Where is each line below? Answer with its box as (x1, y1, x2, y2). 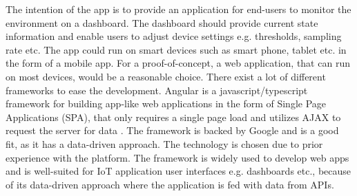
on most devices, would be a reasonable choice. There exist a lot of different (6, 69, 326, 83)
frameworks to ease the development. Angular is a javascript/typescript (6, 83, 308, 97)
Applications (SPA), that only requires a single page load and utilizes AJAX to (6, 109, 341, 124)
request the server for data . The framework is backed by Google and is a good (6, 123, 339, 138)
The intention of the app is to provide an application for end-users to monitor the (6, 2, 351, 16)
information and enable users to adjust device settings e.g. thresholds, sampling (6, 29, 342, 43)
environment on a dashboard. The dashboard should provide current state (6, 15, 318, 30)
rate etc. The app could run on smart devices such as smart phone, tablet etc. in (6, 42, 347, 56)
